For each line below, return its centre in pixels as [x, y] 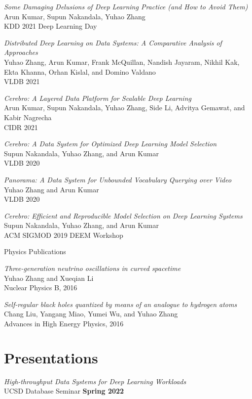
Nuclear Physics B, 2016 [41, 288]
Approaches [21, 52]
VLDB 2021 [22, 81]
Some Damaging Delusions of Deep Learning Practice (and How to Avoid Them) [126, 6]
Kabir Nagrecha [28, 117]
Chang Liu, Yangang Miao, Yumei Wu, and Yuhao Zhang [91, 314]
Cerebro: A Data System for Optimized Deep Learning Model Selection [110, 144]
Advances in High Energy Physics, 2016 [64, 324]
